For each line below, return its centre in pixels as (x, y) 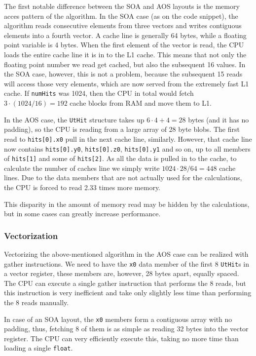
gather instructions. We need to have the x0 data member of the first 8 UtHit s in (127, 263)
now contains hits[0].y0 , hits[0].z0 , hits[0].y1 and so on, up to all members (127, 148)
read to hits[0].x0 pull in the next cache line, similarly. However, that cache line (128, 138)
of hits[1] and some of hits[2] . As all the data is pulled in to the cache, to (120, 158)
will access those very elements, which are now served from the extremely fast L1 (127, 83)
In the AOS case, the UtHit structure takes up (74, 119)
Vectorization (31, 235)
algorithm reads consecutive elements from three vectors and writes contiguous (123, 25)
